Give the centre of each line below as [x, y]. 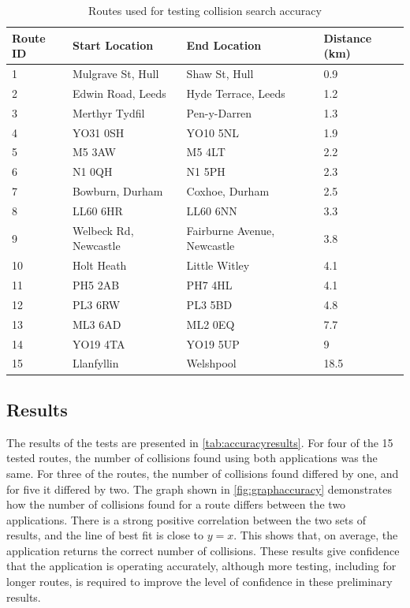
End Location [224, 45]
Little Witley [218, 265]
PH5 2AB [96, 285]
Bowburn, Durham [117, 191]
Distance [348, 37]
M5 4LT [206, 152]
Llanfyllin [95, 363]
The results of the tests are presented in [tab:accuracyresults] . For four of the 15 [200, 442]
